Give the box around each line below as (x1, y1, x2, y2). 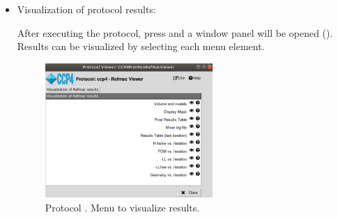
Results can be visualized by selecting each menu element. (17, 39, 265, 54)
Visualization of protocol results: (17, 2, 156, 16)
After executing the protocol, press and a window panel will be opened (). (17, 25, 333, 40)
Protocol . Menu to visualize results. (45, 200, 200, 214)
